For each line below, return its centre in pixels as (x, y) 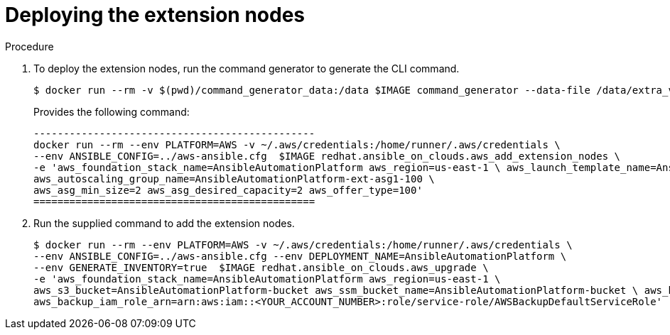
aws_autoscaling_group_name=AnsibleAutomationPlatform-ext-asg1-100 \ (234, 179)
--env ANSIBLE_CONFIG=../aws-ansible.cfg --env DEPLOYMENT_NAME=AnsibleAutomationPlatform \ (300, 256)
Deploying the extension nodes (155, 15)
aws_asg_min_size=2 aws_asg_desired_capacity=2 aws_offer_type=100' (228, 190)
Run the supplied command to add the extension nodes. (164, 223)
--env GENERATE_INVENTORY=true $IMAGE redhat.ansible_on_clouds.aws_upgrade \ (261, 267)
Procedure (29, 46)
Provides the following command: (112, 111)
